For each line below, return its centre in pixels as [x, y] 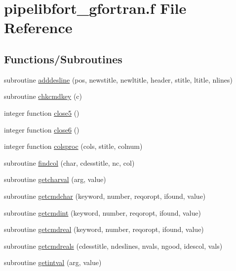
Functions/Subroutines [63, 59]
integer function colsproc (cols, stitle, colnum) [73, 146]
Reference [38, 27]
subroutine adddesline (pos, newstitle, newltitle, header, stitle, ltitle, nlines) [118, 79]
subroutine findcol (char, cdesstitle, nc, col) [69, 162]
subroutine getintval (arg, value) [53, 262]
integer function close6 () [42, 129]
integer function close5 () [42, 113]
